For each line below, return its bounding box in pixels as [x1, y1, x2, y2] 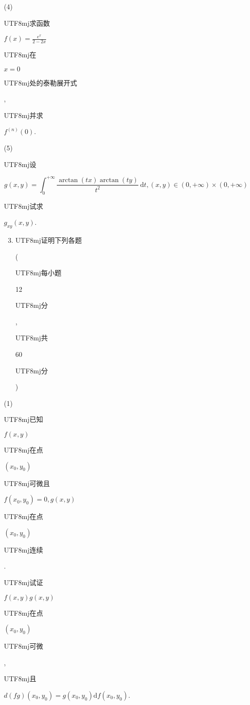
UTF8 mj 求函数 [4, 17, 50, 28]
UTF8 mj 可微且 [4, 478, 50, 488]
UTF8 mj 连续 [4, 544, 43, 554]
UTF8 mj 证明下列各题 [15, 235, 82, 245]
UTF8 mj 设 [4, 159, 36, 169]
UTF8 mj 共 [15, 333, 48, 343]
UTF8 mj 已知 [4, 414, 43, 424]
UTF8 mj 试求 [4, 201, 43, 211]
